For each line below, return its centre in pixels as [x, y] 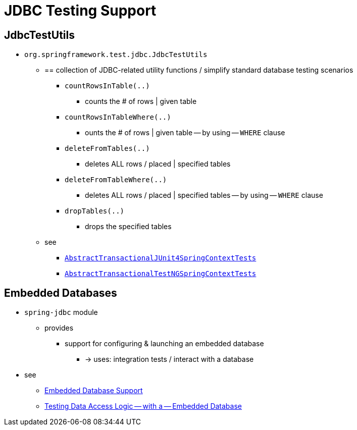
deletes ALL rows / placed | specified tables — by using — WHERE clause [204, 195]
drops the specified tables [128, 227]
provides [59, 328]
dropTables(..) [95, 211]
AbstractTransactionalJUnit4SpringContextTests [161, 258]
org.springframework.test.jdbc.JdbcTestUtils [116, 55]
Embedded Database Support [94, 391]
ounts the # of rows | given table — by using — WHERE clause [185, 133]
